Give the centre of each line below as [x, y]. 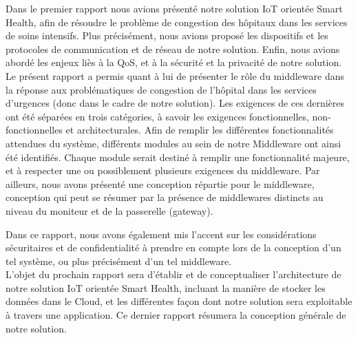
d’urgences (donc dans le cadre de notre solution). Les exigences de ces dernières [175, 103]
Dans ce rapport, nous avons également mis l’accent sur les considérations [161, 234]
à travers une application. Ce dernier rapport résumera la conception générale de [176, 315]
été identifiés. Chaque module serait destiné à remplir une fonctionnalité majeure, [178, 157]
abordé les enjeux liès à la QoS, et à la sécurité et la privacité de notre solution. [174, 62]
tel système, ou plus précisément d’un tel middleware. [119, 261]
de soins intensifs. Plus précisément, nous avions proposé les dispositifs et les [167, 35]
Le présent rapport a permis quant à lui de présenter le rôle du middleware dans [175, 75]
